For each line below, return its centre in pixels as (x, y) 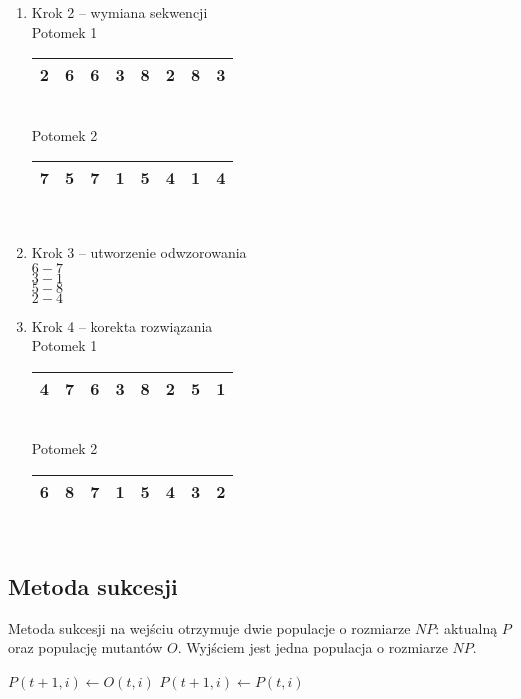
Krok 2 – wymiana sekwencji (119, 12)
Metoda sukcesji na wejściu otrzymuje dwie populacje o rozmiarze (209, 627)
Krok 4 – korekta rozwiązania (122, 325)
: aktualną (466, 627)
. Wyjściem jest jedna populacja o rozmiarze (312, 647)
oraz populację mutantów (85, 647)
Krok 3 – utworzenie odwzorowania (139, 251)
